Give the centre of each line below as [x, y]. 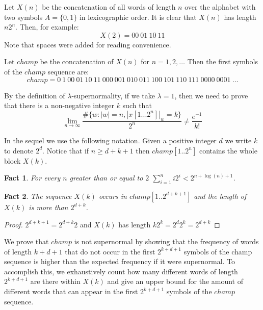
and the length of [220, 196]
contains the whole [228, 150]
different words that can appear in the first [71, 291]
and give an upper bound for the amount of [175, 281]
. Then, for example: [47, 27]
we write [238, 140]
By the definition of [35, 95]
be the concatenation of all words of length [109, 7]
